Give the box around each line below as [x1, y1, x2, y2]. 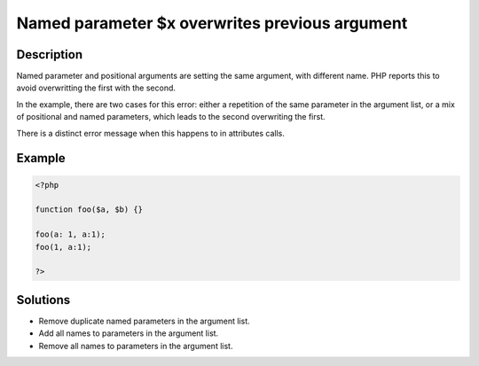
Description [16, 47, 83, 62]
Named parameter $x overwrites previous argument [16, 13, 408, 33]
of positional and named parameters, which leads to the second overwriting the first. [16, 112, 326, 122]
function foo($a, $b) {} [35, 205, 144, 214]
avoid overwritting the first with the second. [16, 82, 177, 93]
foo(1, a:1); [35, 242, 92, 252]
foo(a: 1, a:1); [35, 230, 106, 239]
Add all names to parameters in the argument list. [38, 328, 219, 339]
